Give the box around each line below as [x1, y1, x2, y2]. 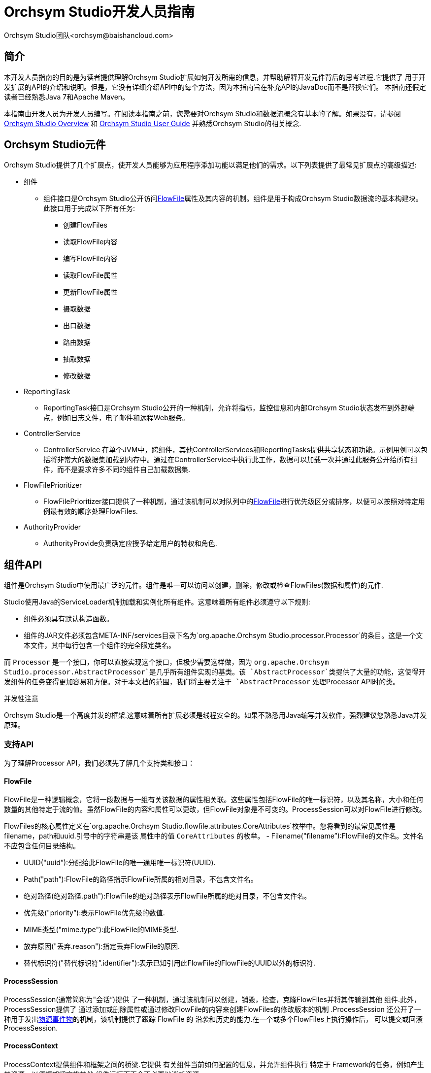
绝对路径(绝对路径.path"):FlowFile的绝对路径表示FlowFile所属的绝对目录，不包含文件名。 [24, 892, 311, 901]
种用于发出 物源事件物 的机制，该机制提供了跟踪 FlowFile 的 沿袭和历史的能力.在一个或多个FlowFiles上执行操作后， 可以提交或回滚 [4, 1015, 423, 1024]
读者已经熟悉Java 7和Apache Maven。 [4, 92, 130, 101]
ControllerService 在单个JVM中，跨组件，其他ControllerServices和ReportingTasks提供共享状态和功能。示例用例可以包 [43, 445, 428, 454]
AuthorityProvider [24, 523, 81, 532]
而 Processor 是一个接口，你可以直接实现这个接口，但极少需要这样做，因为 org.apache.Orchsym [4, 658, 329, 667]
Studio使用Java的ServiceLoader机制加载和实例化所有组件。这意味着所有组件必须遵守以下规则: [4, 598, 310, 606]
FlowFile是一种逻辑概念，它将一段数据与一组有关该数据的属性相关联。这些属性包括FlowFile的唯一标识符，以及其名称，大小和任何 [4, 795, 423, 804]
